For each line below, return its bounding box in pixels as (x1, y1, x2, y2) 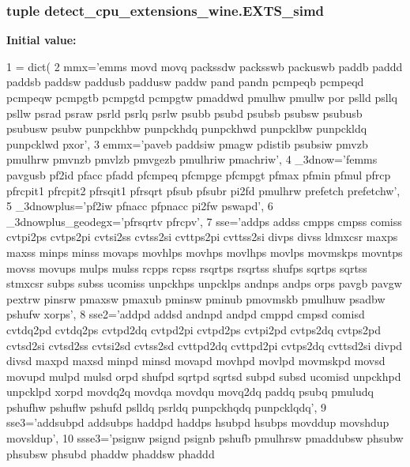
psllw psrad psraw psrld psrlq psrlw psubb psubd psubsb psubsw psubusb (6, 104, 363, 121)
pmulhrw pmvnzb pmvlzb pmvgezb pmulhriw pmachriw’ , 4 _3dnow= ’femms (6, 151, 378, 168)
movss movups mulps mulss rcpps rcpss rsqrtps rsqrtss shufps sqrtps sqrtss (6, 259, 367, 276)
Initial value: (6, 32, 77, 48)
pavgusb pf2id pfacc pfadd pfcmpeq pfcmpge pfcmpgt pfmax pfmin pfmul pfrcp (6, 166, 391, 183)
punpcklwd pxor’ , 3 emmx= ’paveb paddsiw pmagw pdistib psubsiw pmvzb (6, 135, 368, 152)
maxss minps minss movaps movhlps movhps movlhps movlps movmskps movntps (6, 243, 403, 260)
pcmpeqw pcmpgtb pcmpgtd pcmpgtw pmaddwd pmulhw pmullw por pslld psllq (6, 89, 397, 105)
